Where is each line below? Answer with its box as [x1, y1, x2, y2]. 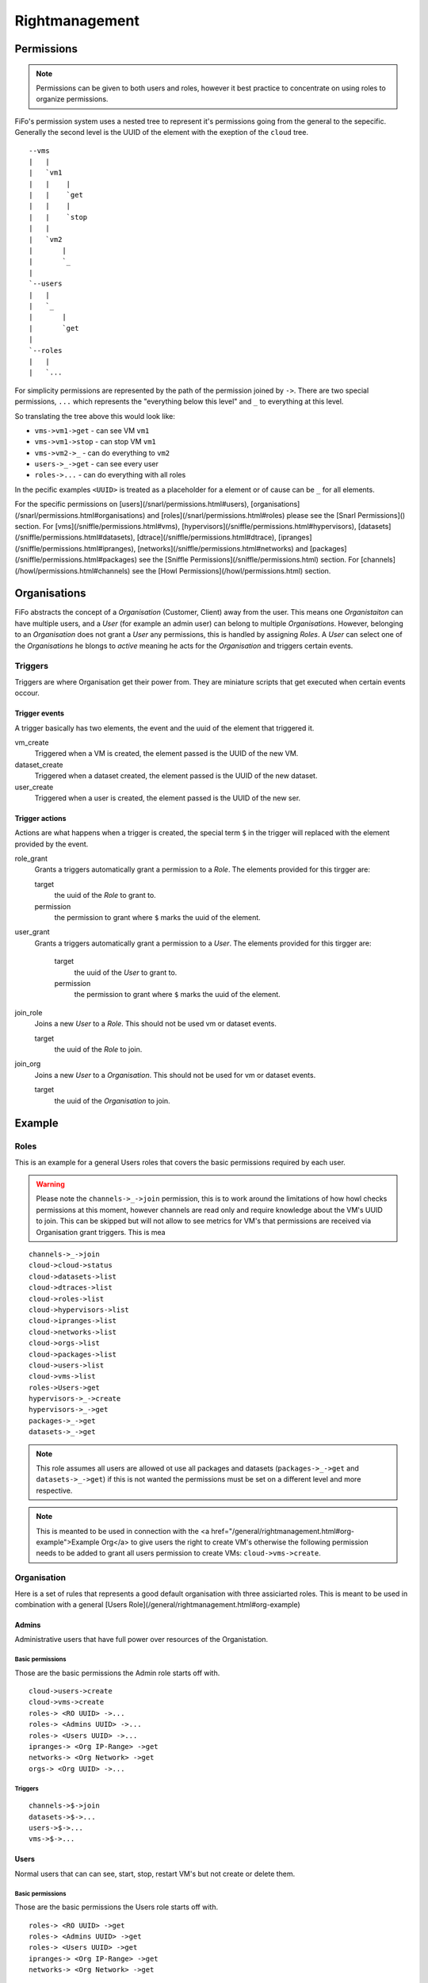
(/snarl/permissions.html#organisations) [14, 510, 146, 520]
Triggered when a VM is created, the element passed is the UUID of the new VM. [34, 749, 299, 758]
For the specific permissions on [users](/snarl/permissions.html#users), [14, 500, 250, 509]
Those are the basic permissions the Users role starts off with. [14, 1902, 218, 1912]
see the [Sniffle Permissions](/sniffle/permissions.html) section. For [139, 555, 360, 565]
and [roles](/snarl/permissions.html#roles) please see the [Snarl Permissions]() [147, 510, 406, 520]
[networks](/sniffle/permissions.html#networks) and [137, 543, 308, 553]
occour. [14, 688, 40, 698]
